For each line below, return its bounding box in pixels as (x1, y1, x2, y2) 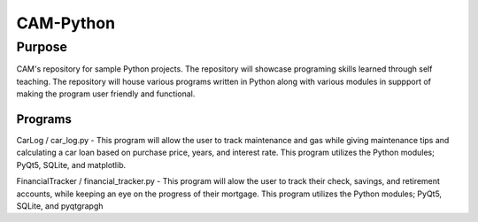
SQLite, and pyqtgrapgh (16, 201, 104, 211)
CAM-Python (16, 13, 115, 33)
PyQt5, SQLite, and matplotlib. (16, 159, 127, 170)
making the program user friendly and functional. (16, 88, 196, 99)
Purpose (16, 39, 68, 55)
